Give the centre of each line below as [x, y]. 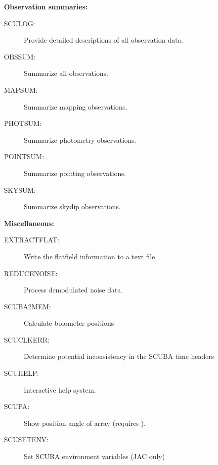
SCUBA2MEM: [27, 306]
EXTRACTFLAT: [32, 240]
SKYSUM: [20, 190]
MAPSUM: [21, 89]
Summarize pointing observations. [75, 173]
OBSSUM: [20, 56]
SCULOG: [20, 23]
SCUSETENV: [26, 439]
